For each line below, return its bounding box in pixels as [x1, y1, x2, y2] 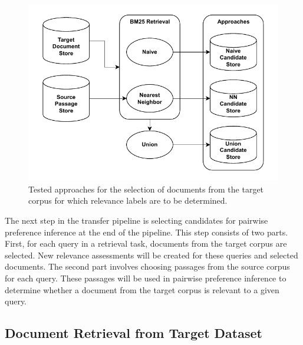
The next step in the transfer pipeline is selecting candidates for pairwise [5, 214, 268, 226]
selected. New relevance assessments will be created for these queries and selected [5, 248, 298, 261]
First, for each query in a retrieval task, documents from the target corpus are [5, 237, 287, 250]
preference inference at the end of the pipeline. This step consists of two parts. [5, 225, 288, 238]
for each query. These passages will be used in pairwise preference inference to [5, 271, 286, 284]
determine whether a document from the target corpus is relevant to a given [5, 283, 279, 296]
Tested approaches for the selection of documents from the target [28, 183, 264, 195]
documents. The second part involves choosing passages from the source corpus [5, 260, 290, 273]
